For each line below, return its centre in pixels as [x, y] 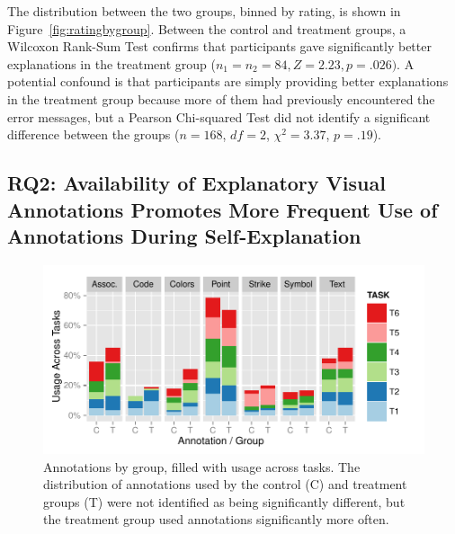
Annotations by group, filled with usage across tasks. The [202, 466]
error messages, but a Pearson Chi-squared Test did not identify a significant [219, 116]
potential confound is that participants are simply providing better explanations [228, 81]
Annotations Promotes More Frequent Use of [223, 209]
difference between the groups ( [94, 134]
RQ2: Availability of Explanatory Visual [196, 183]
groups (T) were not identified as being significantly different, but [224, 501]
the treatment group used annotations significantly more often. [216, 519]
